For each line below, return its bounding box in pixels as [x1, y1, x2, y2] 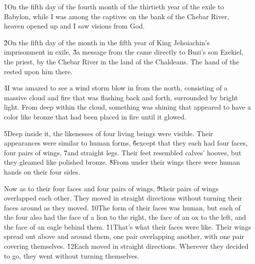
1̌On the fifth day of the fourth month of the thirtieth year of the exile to [4, 1, 224, 11]
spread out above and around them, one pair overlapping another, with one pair [4, 231, 244, 241]
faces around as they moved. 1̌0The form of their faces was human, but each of [4, 202, 241, 212]
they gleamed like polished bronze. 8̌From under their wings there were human [4, 157, 240, 167]
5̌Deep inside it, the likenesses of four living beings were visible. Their [4, 128, 213, 138]
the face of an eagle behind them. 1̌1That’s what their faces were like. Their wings [4, 221, 251, 232]
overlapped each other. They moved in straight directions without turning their [4, 193, 242, 203]
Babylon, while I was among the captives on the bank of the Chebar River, [4, 11, 229, 21]
